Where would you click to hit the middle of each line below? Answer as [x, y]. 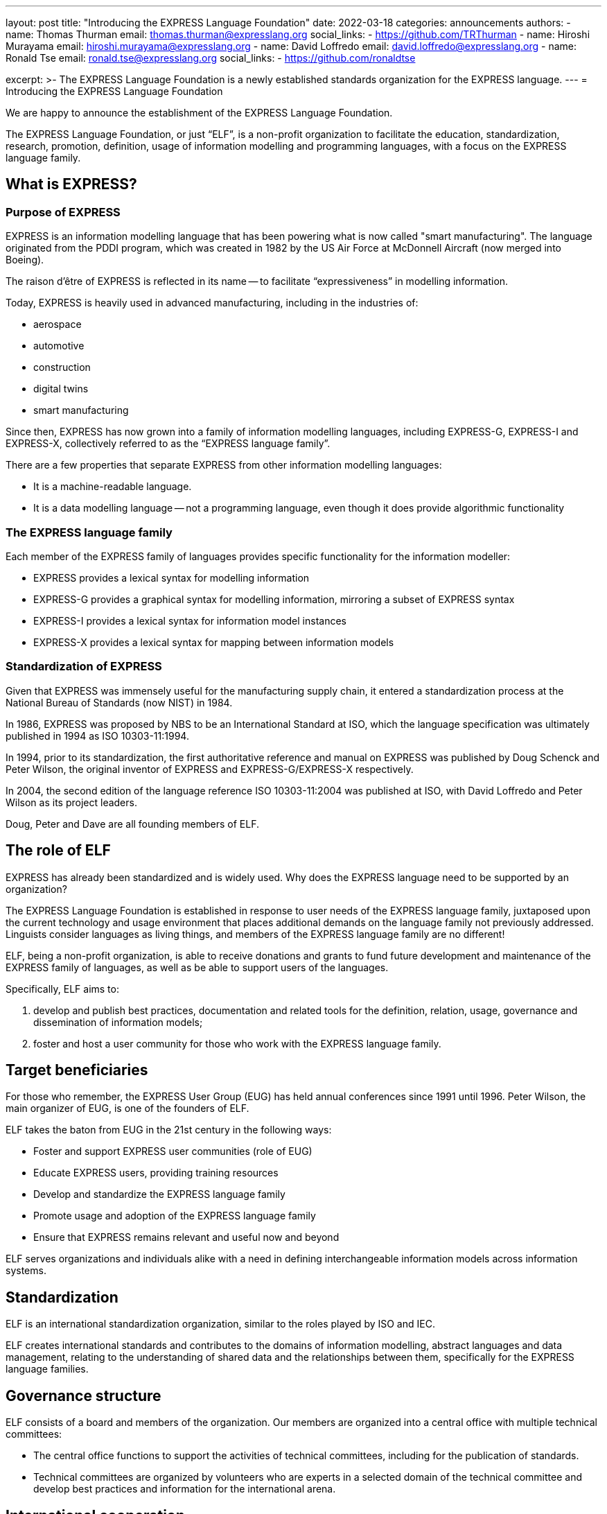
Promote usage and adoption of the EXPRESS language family [175, 1216]
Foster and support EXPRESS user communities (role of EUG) [173, 1151]
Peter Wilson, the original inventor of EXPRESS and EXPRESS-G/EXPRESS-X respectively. [210, 769]
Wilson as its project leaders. [71, 802]
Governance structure [83, 1395]
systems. [26, 1271]
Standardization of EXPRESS [84, 667]
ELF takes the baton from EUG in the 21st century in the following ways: [169, 1130]
